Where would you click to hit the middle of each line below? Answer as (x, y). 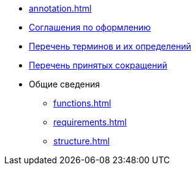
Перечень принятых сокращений (98, 65)
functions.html (82, 103)
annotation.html (60, 8)
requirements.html (90, 122)
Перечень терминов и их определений (110, 46)
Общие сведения (64, 84)
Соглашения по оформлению (90, 27)
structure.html (82, 141)
